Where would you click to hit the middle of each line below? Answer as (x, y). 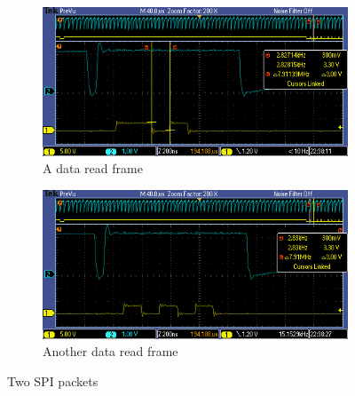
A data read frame (93, 168)
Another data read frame (110, 351)
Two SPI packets (53, 380)
